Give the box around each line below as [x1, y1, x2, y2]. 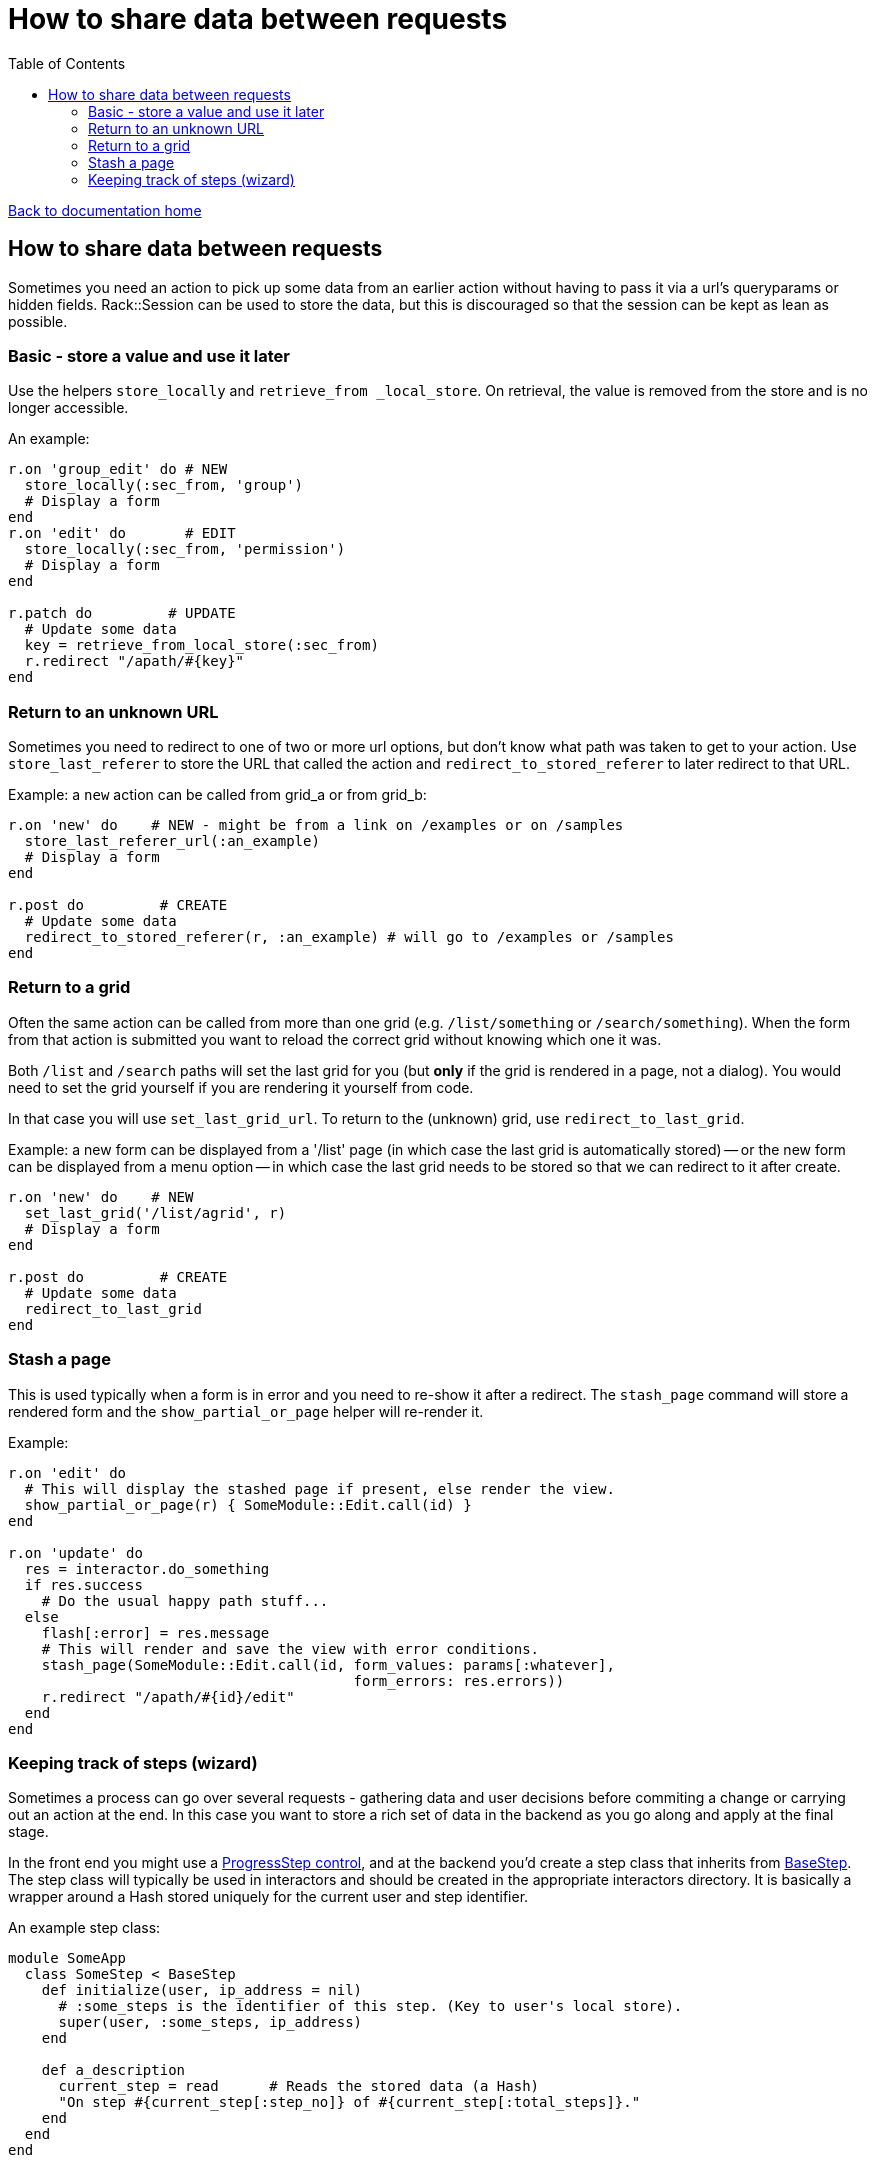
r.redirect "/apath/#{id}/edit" [41, 1688, 295, 1705]
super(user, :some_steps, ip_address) [58, 2014, 363, 2031]
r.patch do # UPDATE [8, 605, 236, 622]
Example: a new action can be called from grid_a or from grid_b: [8, 786, 427, 804]
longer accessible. [8, 399, 129, 417]
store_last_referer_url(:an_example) [24, 833, 320, 850]
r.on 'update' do [8, 1544, 143, 1561]
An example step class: [8, 1919, 161, 1937]
